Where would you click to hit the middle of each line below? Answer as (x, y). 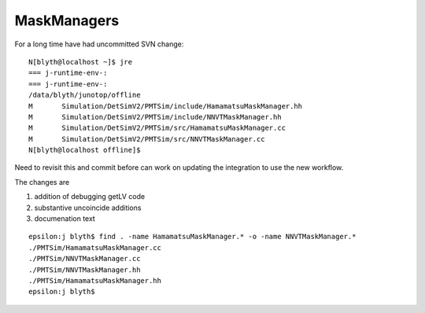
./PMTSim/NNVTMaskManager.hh (85, 270)
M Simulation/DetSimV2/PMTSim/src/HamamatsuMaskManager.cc (157, 128)
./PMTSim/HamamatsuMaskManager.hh (95, 280)
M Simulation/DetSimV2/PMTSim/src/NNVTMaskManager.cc (147, 139)
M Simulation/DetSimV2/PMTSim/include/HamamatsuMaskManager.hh (166, 106)
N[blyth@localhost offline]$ (85, 150)
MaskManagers (67, 20)
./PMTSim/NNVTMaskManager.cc (85, 259)
